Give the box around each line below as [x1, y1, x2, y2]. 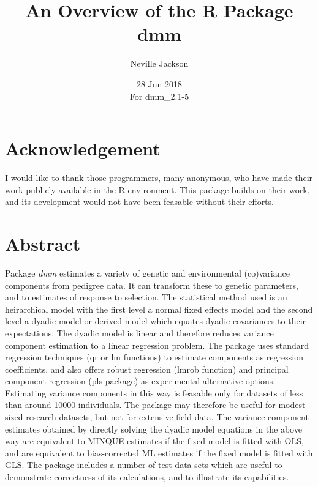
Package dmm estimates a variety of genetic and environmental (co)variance [5, 266, 290, 279]
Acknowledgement [5, 136, 161, 161]
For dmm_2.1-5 [129, 89, 189, 102]
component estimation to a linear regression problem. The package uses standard [5, 338, 309, 351]
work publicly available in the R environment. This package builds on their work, [5, 183, 310, 196]
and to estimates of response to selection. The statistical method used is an [5, 291, 287, 303]
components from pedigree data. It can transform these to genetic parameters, [5, 278, 298, 291]
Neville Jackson [130, 57, 189, 70]
